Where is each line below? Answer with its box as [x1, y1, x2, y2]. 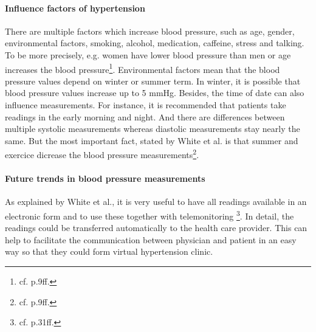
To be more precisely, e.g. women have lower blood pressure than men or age [5, 48, 291, 61]
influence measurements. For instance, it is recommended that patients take [5, 99, 286, 111]
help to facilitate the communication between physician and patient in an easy [5, 233, 297, 246]
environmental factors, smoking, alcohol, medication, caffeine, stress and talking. [5, 36, 304, 49]
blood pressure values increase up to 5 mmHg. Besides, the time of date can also [5, 86, 304, 99]
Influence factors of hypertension [5, 1, 145, 14]
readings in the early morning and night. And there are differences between [5, 110, 285, 123]
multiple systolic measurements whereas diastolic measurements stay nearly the [5, 122, 300, 135]
